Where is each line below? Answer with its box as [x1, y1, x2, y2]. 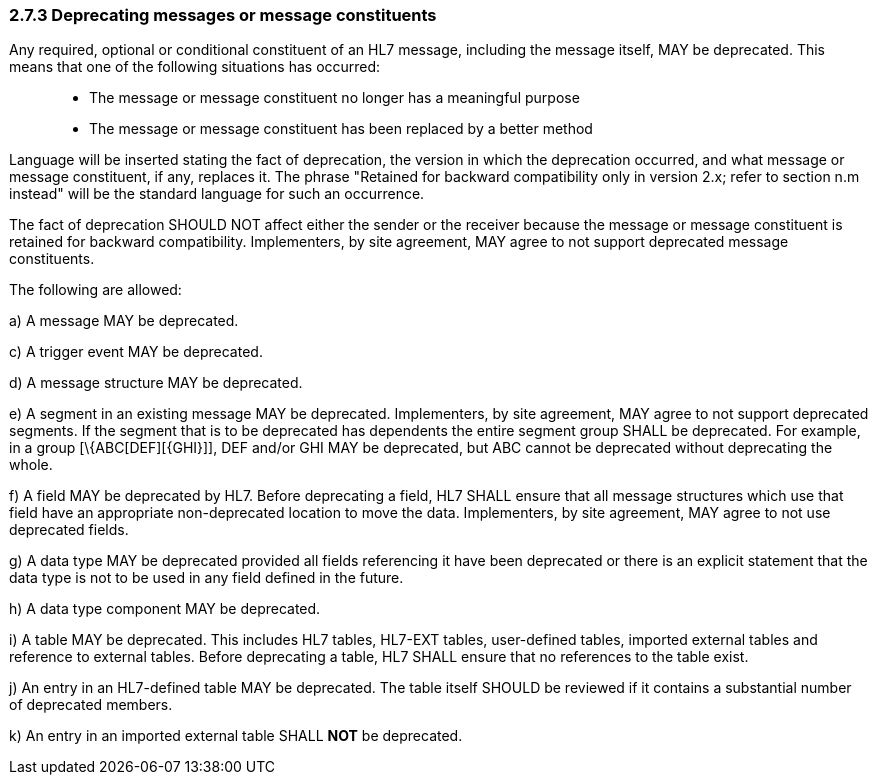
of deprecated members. [9, 696, 173, 714]
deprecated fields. [9, 521, 129, 539]
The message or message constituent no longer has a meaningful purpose [89, 89, 580, 107]
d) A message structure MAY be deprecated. [9, 374, 303, 392]
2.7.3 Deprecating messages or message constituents [9, 5, 437, 25]
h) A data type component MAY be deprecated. [9, 600, 321, 618]
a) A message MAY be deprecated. [9, 312, 239, 330]
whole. [9, 456, 53, 474]
